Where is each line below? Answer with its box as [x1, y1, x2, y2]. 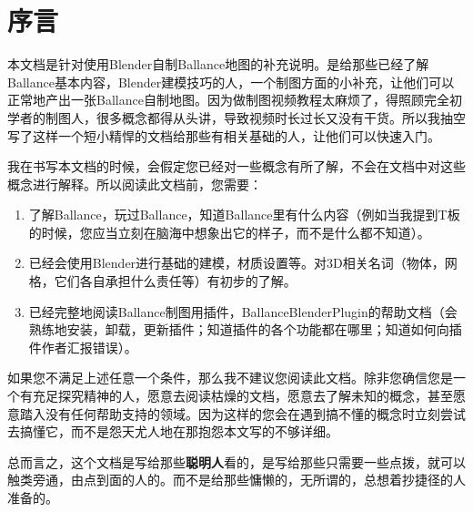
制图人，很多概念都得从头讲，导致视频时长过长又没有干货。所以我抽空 [45, 108, 466, 127]
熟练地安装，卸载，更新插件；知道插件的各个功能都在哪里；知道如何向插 [28, 320, 462, 339]
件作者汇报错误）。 [28, 337, 137, 356]
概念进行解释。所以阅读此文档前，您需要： [7, 174, 262, 193]
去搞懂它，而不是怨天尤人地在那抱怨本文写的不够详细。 [7, 422, 338, 441]
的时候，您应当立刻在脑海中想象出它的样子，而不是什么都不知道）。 [28, 222, 430, 241]
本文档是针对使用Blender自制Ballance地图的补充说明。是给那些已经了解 [7, 55, 429, 74]
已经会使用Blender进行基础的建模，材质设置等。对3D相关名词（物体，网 [28, 253, 458, 272]
